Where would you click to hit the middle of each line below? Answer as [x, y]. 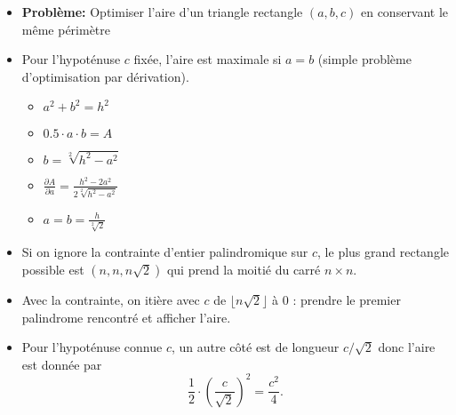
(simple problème [364, 59]
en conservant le [404, 11]
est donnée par [62, 364]
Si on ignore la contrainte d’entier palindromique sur [165, 252]
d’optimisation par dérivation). [105, 76]
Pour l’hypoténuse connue [92, 347]
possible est [53, 269]
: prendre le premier [347, 299]
